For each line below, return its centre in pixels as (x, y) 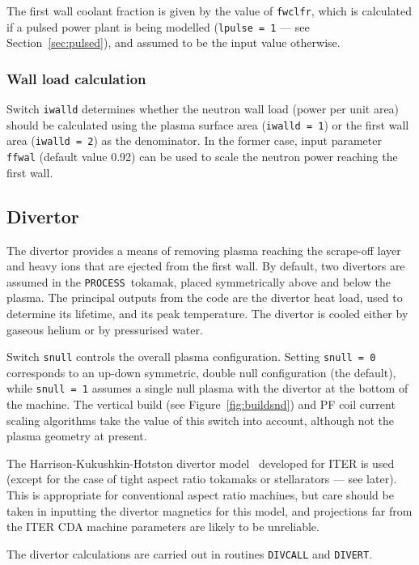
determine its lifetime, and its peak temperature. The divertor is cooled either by (207, 313)
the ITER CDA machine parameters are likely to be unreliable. (163, 527)
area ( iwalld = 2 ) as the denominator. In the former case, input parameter (194, 140)
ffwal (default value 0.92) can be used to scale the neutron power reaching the (202, 157)
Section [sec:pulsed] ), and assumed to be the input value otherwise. (174, 42)
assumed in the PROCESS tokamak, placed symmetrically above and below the (199, 281)
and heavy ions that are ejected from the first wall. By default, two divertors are (206, 266)
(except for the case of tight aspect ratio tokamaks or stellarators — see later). (202, 479)
